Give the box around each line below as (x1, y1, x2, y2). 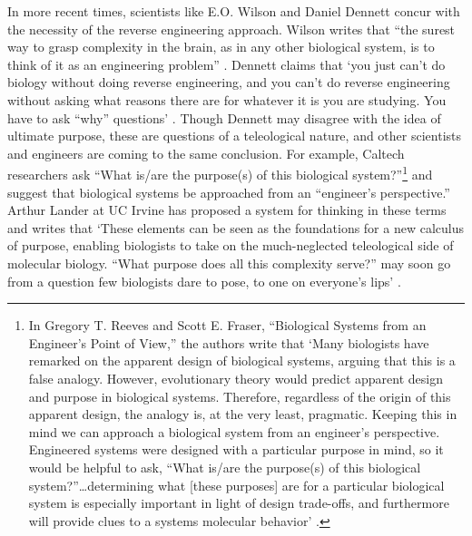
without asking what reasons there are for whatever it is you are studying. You (7, 90, 447, 109)
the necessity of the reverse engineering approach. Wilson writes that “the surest (7, 19, 456, 38)
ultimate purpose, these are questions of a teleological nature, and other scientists (7, 126, 462, 145)
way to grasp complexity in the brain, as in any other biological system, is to (7, 37, 435, 56)
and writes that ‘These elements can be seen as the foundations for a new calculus (7, 218, 465, 237)
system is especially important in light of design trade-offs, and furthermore (28, 493, 449, 512)
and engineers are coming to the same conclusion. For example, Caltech (7, 143, 405, 162)
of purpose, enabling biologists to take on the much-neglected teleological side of (7, 236, 454, 255)
